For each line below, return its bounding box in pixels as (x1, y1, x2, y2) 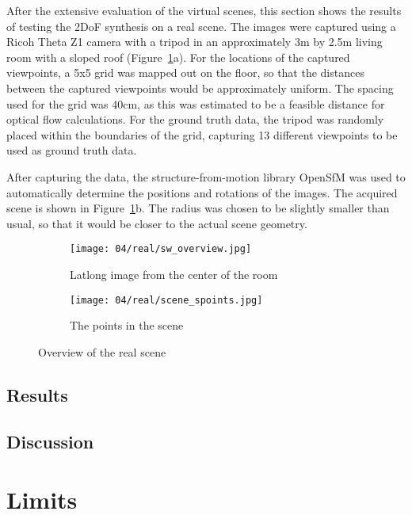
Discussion (6, 429, 94, 453)
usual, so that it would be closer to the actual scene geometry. (6, 215, 307, 231)
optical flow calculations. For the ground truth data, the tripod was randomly (6, 111, 384, 128)
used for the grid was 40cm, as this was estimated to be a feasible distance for (6, 95, 385, 112)
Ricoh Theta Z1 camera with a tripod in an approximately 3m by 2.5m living (6, 33, 383, 50)
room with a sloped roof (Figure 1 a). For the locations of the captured (6, 48, 350, 65)
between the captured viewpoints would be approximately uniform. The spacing (6, 79, 394, 96)
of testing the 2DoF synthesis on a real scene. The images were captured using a (6, 17, 396, 34)
